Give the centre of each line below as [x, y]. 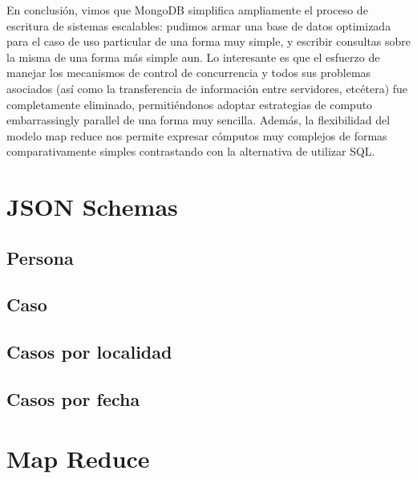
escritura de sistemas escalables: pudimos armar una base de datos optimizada [199, 25]
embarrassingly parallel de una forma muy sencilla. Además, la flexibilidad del [198, 120]
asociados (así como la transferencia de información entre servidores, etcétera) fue [207, 88]
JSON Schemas [92, 207]
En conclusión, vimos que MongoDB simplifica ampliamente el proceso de [187, 10]
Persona [40, 257]
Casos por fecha [73, 399]
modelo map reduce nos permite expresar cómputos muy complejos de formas [197, 135]
